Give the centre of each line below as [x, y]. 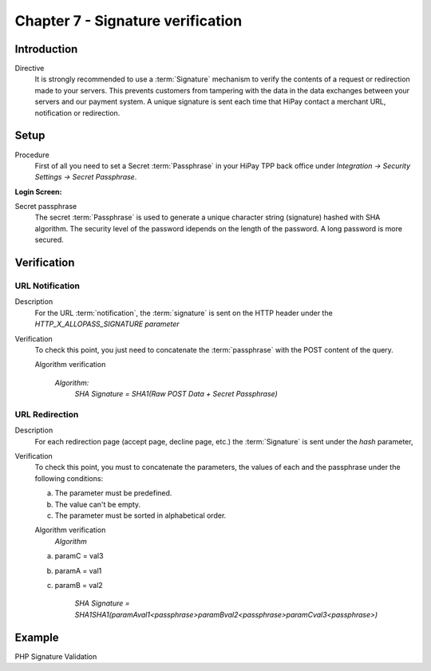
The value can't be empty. [98, 504]
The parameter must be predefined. [113, 493]
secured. [49, 240]
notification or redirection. [77, 112]
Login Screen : [39, 191]
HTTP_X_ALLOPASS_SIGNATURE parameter [107, 324]
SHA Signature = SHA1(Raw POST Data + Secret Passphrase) [176, 394]
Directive [30, 69]
